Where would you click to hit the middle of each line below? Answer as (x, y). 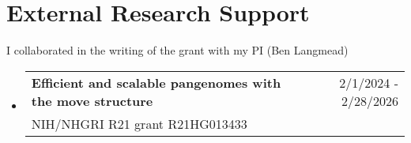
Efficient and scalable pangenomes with (156, 82)
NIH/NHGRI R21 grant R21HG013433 (139, 123)
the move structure (92, 100)
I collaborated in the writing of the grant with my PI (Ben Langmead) (177, 50)
